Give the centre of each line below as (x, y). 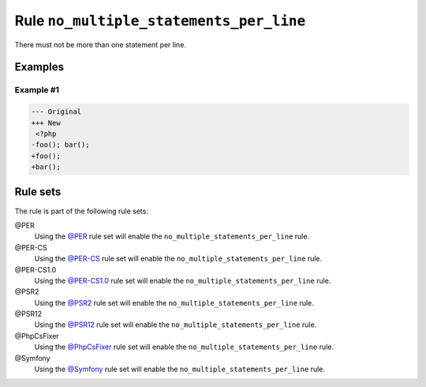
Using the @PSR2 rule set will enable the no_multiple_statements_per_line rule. (174, 302)
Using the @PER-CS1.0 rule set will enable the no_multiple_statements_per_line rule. (183, 280)
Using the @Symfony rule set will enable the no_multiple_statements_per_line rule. (180, 369)
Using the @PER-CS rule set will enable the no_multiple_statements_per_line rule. (178, 259)
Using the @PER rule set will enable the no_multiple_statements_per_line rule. (172, 236)
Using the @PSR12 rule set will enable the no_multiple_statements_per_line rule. (176, 325)
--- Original (56, 112)
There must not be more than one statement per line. (101, 44)
